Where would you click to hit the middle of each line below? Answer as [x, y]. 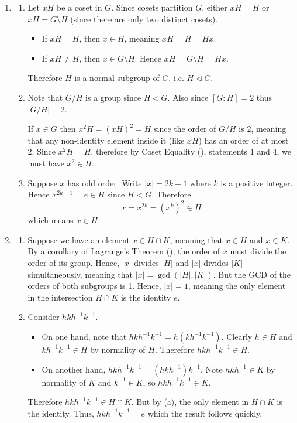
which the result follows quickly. [205, 413]
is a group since [113, 97]
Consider [44, 317]
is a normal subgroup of [117, 78]
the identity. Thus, [61, 413]
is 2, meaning [263, 129]
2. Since [42, 151]
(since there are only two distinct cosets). [144, 18]
